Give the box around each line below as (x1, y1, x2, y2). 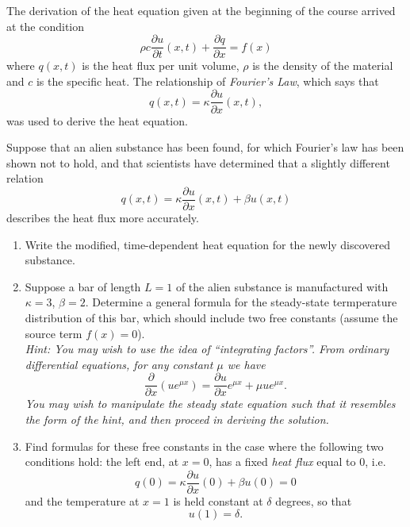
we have (227, 356, 266, 372)
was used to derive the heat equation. (6, 112, 188, 129)
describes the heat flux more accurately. (6, 209, 199, 225)
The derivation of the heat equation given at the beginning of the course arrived (6, 2, 396, 18)
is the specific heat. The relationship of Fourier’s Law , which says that (36, 72, 379, 89)
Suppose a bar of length (25, 278, 141, 294)
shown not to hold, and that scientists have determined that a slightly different (6, 154, 390, 171)
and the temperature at (25, 492, 140, 509)
